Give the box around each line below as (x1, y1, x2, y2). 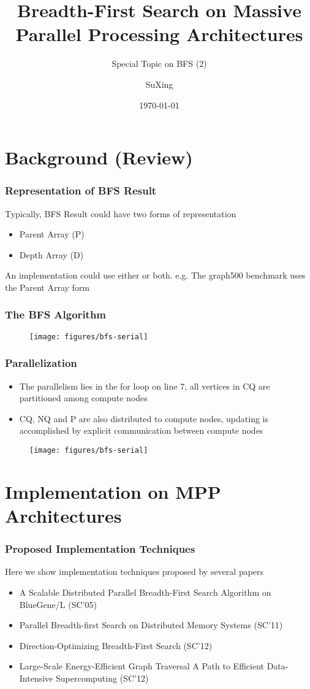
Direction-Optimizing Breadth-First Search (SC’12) (19, 639, 213, 652)
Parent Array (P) (19, 228, 85, 241)
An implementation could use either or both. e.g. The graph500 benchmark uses (5, 269, 306, 282)
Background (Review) (5, 145, 193, 170)
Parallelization (5, 355, 77, 371)
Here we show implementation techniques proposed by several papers (5, 565, 264, 578)
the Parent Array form (5, 280, 90, 293)
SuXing (145, 77, 173, 90)
